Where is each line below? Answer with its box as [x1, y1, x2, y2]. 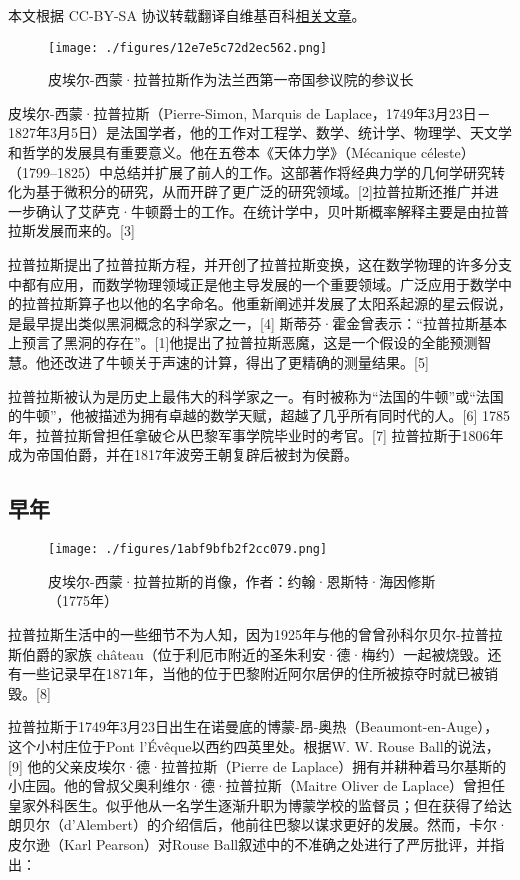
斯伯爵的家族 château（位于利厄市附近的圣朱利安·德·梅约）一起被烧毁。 [8, 643, 488, 664]
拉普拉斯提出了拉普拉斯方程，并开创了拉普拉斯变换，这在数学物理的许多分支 [8, 254, 512, 274]
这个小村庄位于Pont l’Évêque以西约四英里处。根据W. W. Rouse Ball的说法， [8, 735, 500, 756]
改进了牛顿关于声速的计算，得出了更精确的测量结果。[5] [63, 351, 429, 372]
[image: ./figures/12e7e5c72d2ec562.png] [48, 40, 328, 55]
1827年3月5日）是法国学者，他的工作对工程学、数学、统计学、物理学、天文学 [8, 122, 512, 143]
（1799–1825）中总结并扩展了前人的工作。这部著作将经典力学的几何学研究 [8, 161, 491, 182]
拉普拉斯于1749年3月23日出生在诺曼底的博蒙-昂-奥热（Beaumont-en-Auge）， [8, 716, 499, 737]
